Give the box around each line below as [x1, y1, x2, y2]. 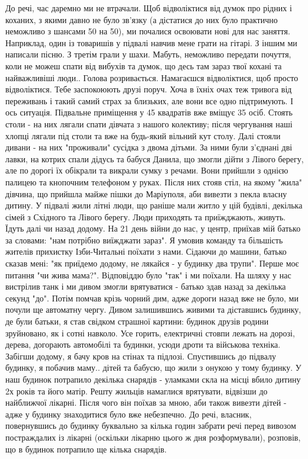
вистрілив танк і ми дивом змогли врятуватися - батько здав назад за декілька [5, 280, 286, 293]
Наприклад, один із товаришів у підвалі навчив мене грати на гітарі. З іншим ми [5, 36, 297, 49]
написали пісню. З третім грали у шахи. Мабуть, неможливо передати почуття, [5, 48, 291, 60]
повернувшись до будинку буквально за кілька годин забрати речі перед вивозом [5, 419, 296, 432]
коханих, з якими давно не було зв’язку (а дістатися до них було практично [5, 13, 278, 25]
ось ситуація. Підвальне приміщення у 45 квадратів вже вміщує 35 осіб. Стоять [5, 106, 293, 118]
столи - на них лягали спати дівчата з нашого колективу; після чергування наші [5, 117, 293, 130]
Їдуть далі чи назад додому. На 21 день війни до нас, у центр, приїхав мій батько [5, 222, 301, 235]
